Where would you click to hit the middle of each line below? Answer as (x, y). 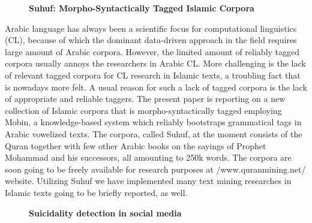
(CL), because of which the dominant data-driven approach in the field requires (151, 40)
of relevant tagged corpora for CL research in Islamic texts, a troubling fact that (153, 75)
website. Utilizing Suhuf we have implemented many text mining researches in (148, 181)
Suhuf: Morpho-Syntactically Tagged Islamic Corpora (142, 8)
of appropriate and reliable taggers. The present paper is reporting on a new (145, 99)
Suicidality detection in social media (105, 213)
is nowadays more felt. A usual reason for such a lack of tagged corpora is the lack (156, 87)
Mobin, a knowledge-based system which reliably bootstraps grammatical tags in (153, 122)
